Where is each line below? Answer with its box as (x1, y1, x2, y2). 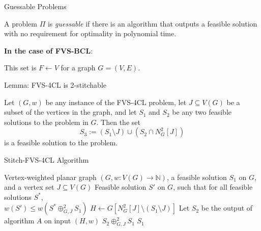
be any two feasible (172, 107, 232, 117)
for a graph (61, 62, 96, 73)
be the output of (201, 202, 253, 213)
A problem (4, 18, 37, 29)
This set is (4, 62, 37, 73)
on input (44, 215, 71, 226)
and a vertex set (4, 182, 54, 192)
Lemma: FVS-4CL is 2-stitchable (4, 79, 106, 90)
